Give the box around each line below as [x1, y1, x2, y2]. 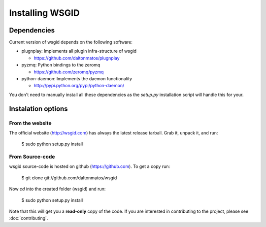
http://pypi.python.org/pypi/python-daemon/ [33, 83, 125, 89]
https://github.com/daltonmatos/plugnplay [33, 55, 120, 61]
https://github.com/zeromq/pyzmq [33, 69, 104, 75]
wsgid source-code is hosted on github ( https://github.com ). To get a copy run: [9, 163, 170, 169]
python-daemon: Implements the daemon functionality [21, 76, 133, 82]
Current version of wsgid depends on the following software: [9, 39, 133, 45]
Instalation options [9, 104, 68, 113]
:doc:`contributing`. [9, 215, 48, 221]
